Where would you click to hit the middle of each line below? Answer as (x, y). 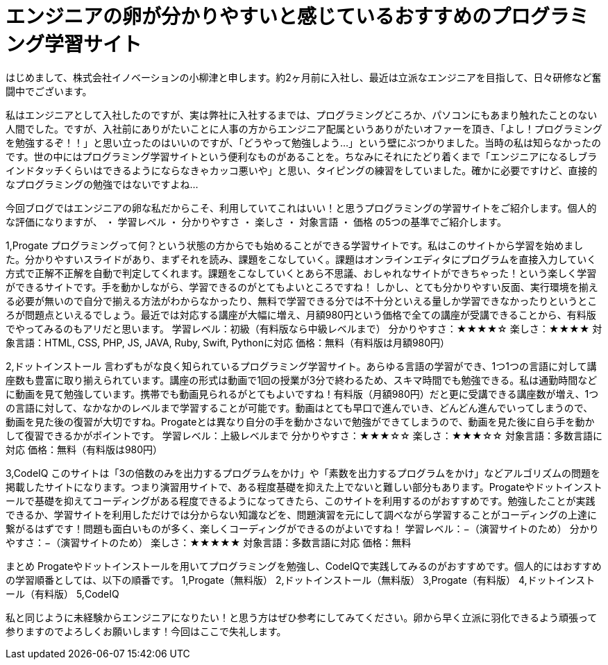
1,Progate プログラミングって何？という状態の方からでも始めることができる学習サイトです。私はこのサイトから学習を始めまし (295, 245)
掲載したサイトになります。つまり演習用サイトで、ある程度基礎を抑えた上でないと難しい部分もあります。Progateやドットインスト (304, 487)
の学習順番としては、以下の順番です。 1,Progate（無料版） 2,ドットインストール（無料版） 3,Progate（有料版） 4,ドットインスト (301, 580)
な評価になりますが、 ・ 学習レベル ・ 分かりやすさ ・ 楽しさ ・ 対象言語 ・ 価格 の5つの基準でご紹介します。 (256, 221)
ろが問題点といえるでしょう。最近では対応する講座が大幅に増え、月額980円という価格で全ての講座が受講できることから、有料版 (301, 314)
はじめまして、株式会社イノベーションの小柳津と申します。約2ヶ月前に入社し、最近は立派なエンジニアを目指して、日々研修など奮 (304, 77)
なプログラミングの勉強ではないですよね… (102, 184)
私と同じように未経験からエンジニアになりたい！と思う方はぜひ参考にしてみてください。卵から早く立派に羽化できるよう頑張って (302, 617)
